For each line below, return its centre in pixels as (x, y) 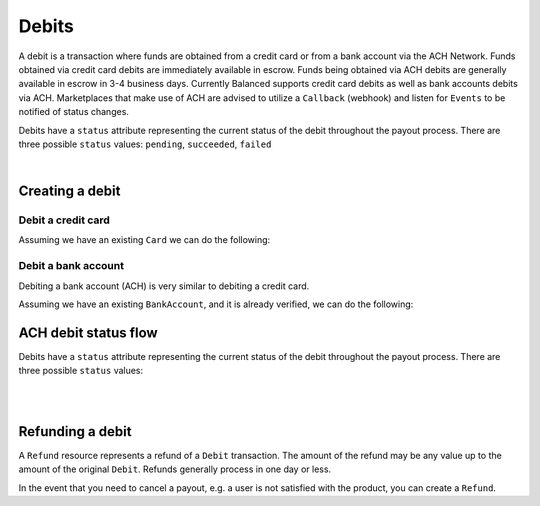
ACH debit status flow (88, 332)
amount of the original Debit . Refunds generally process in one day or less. (175, 469)
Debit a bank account (71, 266)
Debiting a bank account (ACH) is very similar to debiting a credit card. (164, 286)
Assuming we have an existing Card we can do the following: (144, 240)
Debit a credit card (64, 220)
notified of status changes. (74, 112)
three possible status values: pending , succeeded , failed (145, 144)
